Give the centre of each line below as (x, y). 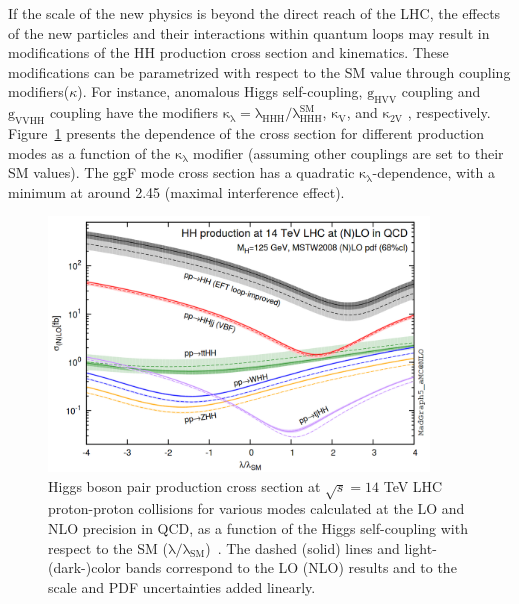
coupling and (441, 91)
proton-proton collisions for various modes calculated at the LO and (256, 508)
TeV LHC (413, 485)
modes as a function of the (89, 152)
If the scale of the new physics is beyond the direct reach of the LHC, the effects (254, 13)
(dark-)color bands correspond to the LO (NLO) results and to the (252, 567)
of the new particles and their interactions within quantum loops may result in (249, 32)
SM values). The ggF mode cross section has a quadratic (181, 172)
